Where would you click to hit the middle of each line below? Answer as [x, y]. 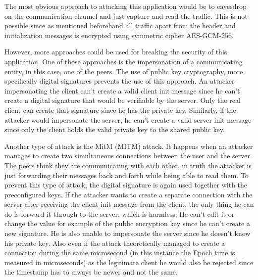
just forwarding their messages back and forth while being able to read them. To [127, 175]
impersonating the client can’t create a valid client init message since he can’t [122, 90]
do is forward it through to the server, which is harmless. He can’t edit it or [120, 213]
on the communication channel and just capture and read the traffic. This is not [126, 16]
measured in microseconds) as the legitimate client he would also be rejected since [129, 262]
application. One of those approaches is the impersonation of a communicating [124, 61]
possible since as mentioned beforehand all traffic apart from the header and [120, 25]
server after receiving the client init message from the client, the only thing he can [129, 204]
